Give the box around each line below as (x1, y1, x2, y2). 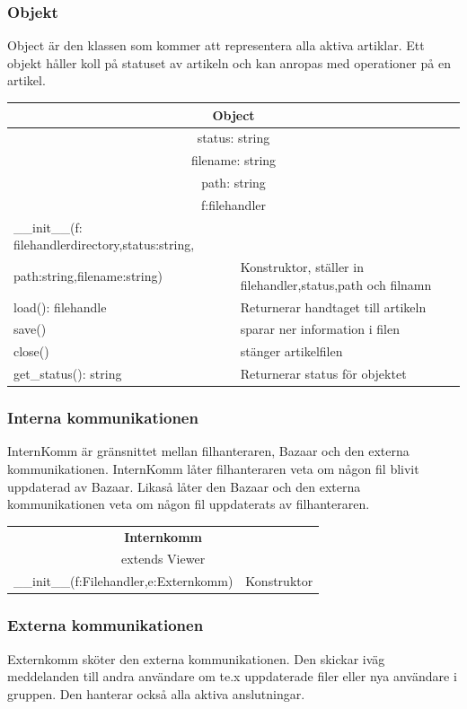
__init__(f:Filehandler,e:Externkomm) (13, 572, 233, 591)
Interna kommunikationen (7, 407, 198, 429)
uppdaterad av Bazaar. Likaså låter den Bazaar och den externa (7, 477, 361, 495)
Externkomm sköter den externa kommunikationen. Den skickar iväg (7, 649, 385, 668)
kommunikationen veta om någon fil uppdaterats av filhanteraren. (7, 495, 370, 513)
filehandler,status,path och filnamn (240, 275, 432, 293)
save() (13, 319, 47, 338)
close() (13, 342, 49, 361)
